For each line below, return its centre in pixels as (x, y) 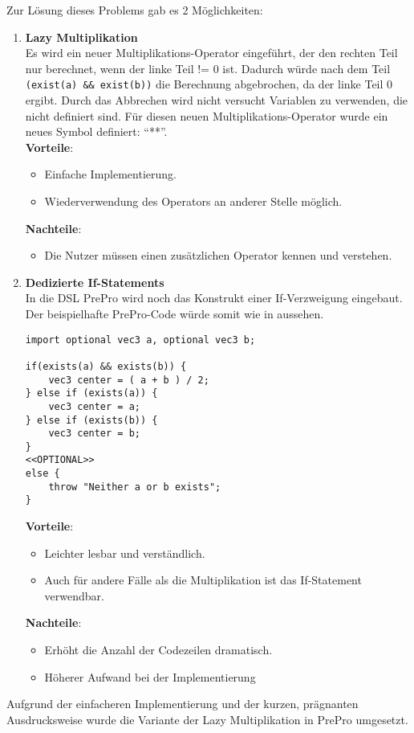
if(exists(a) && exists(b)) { (106, 366)
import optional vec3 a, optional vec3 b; (140, 340)
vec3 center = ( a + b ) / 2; (129, 380)
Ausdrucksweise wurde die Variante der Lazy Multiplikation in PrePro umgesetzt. (207, 719)
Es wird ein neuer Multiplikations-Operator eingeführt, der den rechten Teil (211, 53)
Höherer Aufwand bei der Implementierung (150, 676)
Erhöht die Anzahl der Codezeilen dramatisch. (158, 650)
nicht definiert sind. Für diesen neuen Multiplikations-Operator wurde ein (207, 115)
